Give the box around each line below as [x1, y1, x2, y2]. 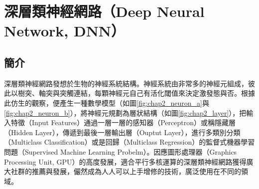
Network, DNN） [4, 20, 126, 41]
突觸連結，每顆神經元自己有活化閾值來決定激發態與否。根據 [59, 88, 255, 98]
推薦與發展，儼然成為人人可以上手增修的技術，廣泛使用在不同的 [31, 166, 241, 177]
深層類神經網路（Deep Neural [4, 1, 205, 21]
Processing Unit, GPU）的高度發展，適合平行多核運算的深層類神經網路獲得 [4, 156, 247, 167]
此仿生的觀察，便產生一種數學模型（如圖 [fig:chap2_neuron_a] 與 [4, 97, 209, 108]
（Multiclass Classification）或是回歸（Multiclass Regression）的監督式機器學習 [4, 137, 255, 147]
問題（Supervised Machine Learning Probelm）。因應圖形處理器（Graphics [4, 146, 237, 157]
